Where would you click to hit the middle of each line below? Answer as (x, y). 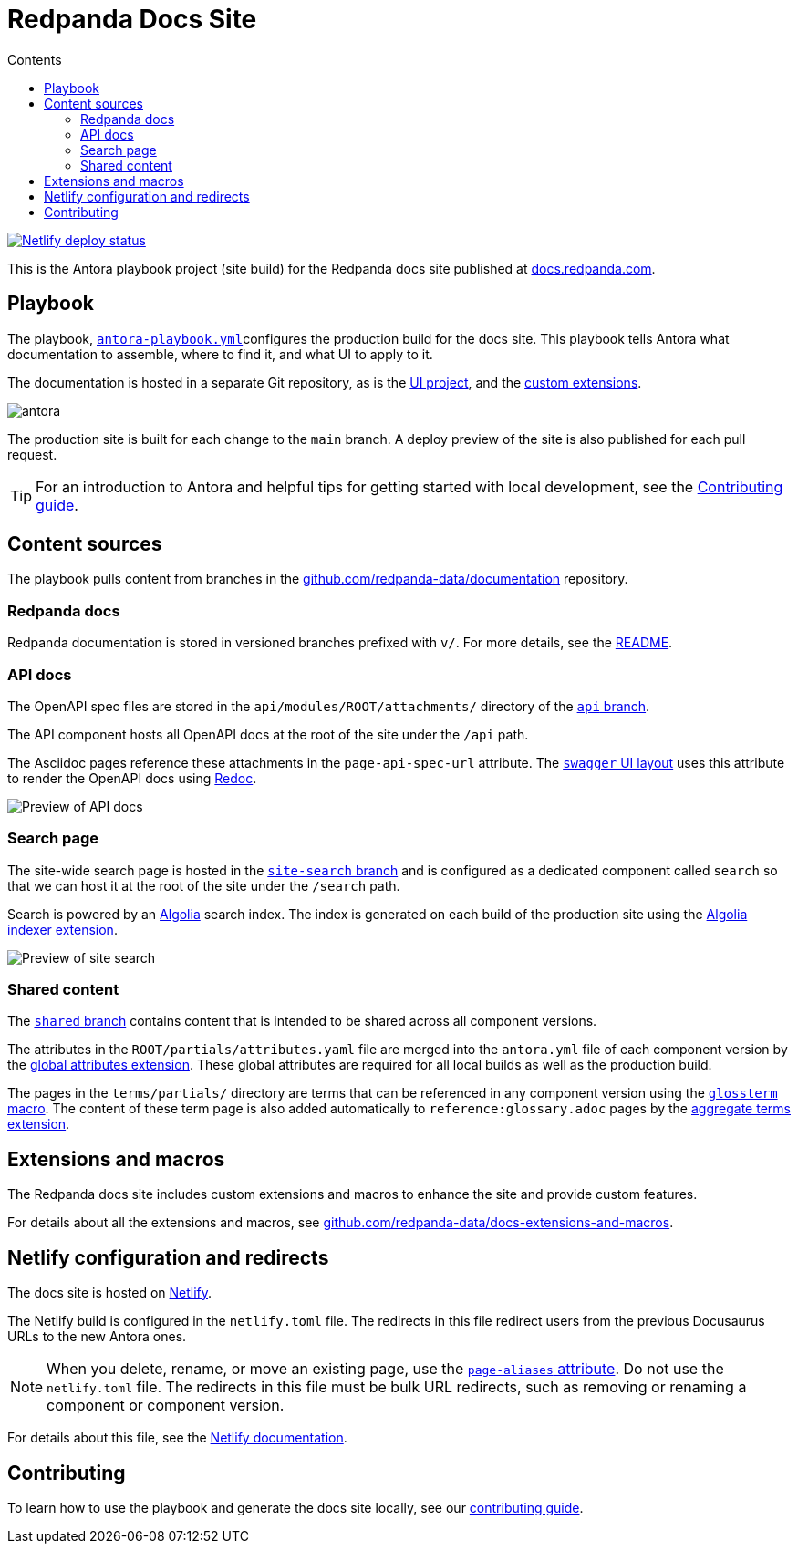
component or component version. (166, 1406)
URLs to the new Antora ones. (97, 1337)
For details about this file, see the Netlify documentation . (177, 1438)
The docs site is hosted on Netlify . (110, 1293)
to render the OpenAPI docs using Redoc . (132, 778)
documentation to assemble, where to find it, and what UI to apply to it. (220, 354)
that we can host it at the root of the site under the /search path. (204, 885)
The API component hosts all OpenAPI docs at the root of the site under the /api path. (268, 734)
